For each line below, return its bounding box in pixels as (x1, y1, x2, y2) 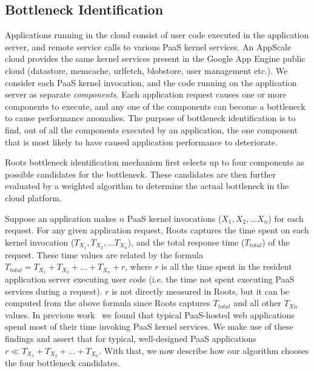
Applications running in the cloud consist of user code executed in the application (5, 28, 309, 41)
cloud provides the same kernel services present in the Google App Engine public (5, 52, 306, 65)
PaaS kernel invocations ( (127, 212, 222, 224)
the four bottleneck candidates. (5, 356, 120, 369)
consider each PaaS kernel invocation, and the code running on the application (5, 76, 297, 89)
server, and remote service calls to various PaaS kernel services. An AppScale (5, 40, 292, 53)
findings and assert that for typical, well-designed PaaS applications (5, 332, 256, 344)
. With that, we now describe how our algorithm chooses (99, 344, 309, 356)
